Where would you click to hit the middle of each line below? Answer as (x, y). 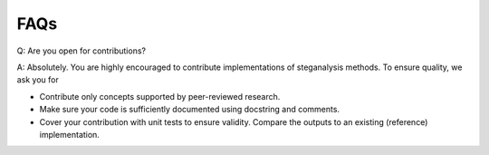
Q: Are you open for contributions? (81, 51)
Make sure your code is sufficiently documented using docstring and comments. (189, 110)
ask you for (38, 80)
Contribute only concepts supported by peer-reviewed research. (160, 96)
